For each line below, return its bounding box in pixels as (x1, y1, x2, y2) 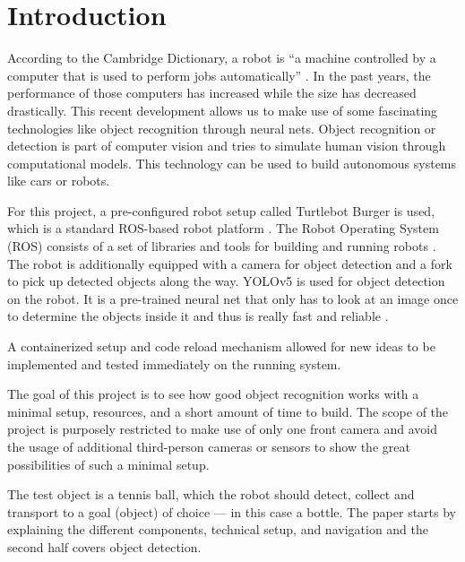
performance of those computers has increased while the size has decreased (7, 83, 417, 102)
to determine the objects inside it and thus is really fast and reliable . (7, 307, 389, 325)
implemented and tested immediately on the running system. (7, 354, 341, 373)
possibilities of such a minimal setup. (7, 454, 210, 473)
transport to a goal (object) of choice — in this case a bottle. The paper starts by (7, 502, 457, 521)
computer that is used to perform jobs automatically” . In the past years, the (7, 65, 431, 84)
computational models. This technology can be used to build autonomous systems (7, 153, 457, 172)
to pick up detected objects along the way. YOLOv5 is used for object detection (7, 272, 445, 290)
